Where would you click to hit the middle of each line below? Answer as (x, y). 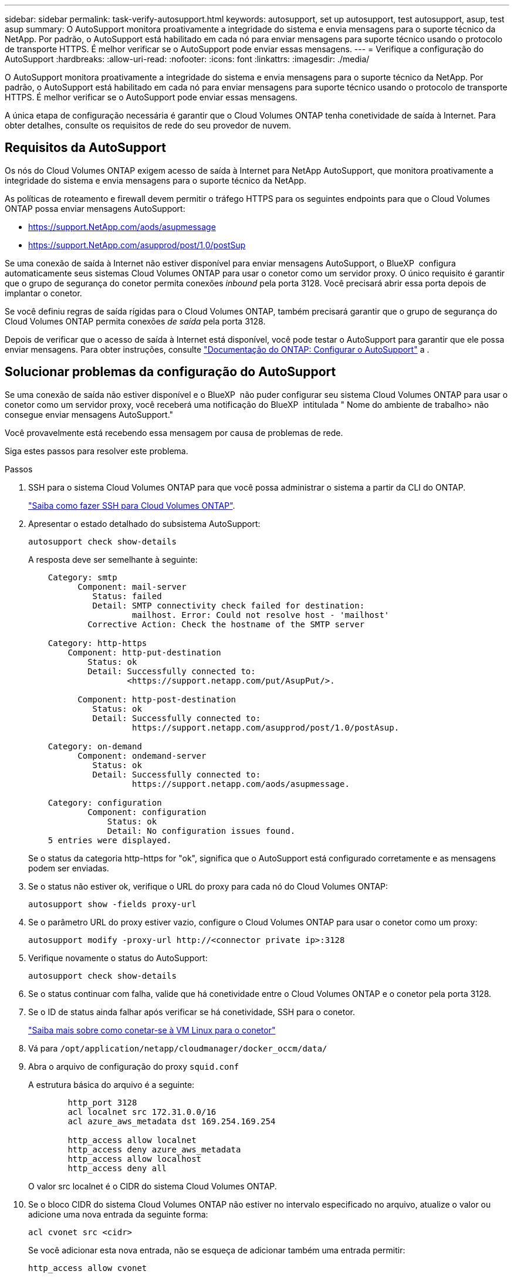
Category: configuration (105, 802)
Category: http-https (97, 643)
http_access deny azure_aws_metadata (154, 1149)
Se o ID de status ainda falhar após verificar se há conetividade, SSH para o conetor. (192, 1012)
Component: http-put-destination (144, 652)
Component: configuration (147, 812)
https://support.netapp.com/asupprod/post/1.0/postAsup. (266, 727)
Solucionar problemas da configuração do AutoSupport (170, 372)
